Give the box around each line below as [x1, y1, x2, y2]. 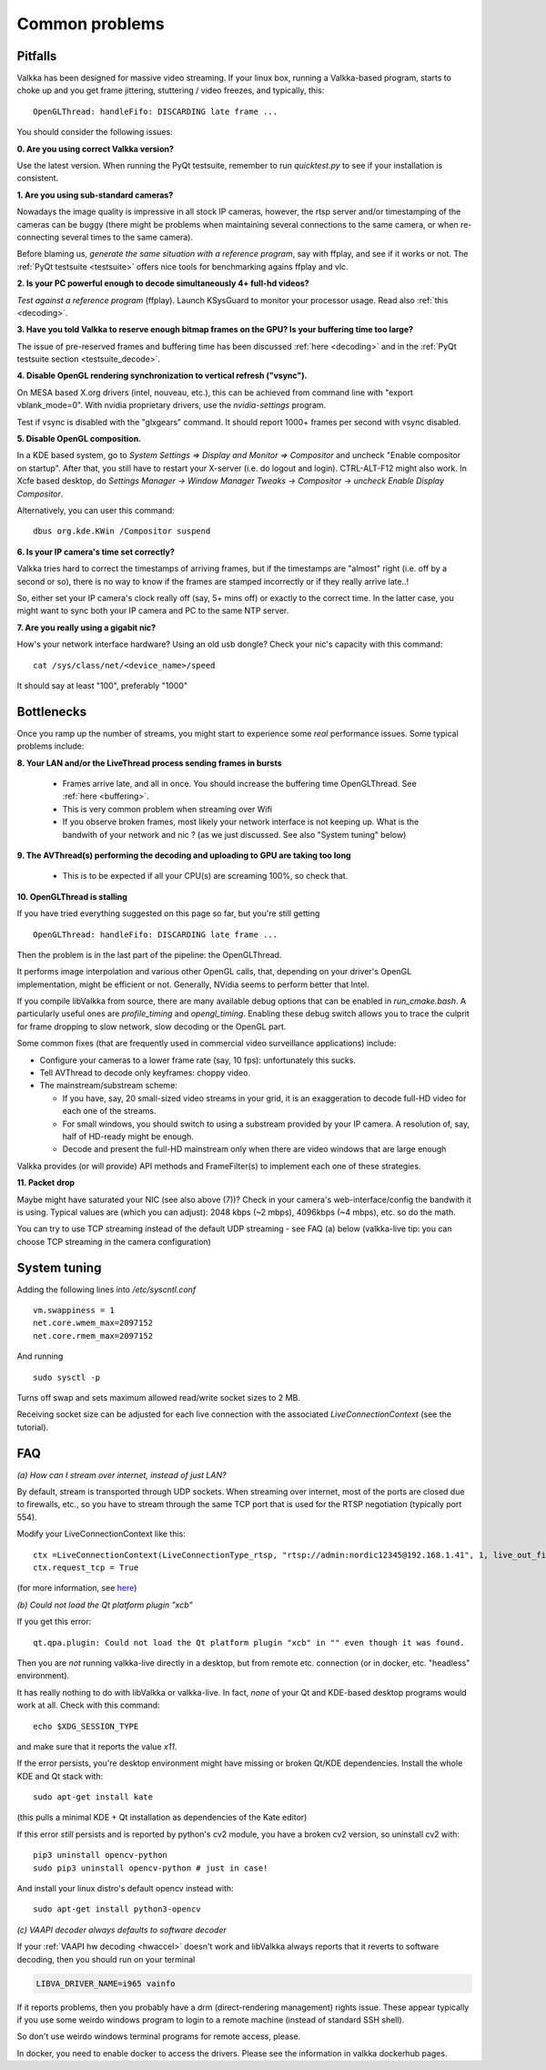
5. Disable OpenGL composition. [16, 433, 142, 444]
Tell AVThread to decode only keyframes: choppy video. [39, 1067, 250, 1078]
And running [16, 1351, 64, 1361]
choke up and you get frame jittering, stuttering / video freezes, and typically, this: [16, 85, 325, 96]
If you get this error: [16, 1616, 92, 1627]
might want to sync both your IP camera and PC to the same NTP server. [16, 606, 289, 617]
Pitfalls [16, 48, 57, 64]
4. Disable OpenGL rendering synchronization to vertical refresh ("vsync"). [16, 370, 308, 382]
